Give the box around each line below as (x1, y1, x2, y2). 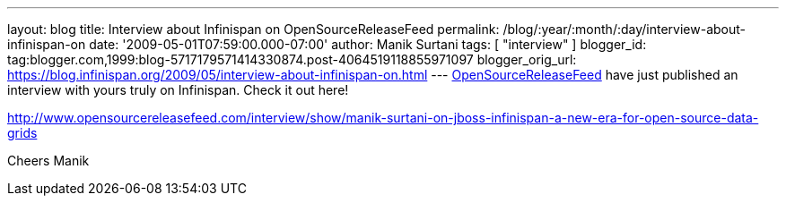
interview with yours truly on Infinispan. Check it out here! (7, 82, 349, 97)
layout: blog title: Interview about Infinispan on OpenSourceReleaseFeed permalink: (7, 21, 500, 37)
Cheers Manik (7, 153, 90, 168)
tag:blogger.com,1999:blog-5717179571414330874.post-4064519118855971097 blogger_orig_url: (7, 52, 577, 67)
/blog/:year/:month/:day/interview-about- (502, 21, 746, 37)
